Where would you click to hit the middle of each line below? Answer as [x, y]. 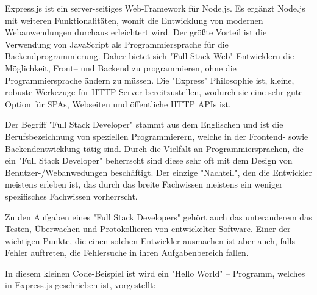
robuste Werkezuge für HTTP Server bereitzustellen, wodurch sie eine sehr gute [154, 92]
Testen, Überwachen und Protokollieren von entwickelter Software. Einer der [148, 229]
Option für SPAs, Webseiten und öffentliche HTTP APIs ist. [118, 104]
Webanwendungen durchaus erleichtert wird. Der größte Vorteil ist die [136, 32]
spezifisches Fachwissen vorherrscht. [71, 196]
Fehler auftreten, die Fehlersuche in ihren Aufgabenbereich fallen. [127, 253]
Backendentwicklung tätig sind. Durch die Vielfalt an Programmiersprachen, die [154, 148]
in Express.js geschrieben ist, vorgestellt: [80, 285]
